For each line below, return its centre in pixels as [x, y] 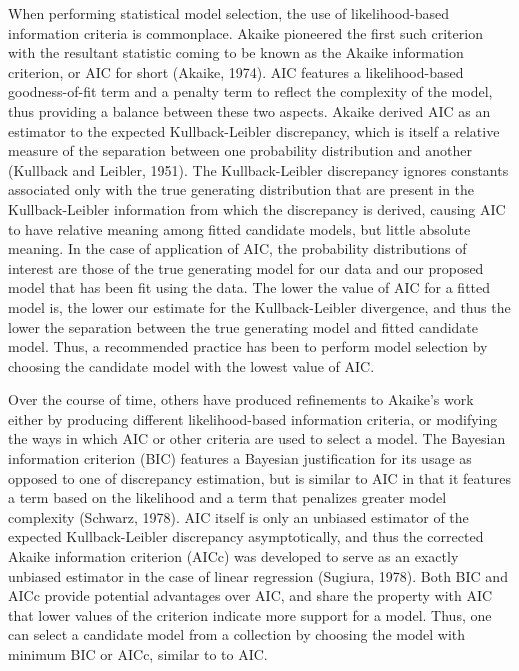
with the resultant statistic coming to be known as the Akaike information [236, 52]
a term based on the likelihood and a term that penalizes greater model [227, 497]
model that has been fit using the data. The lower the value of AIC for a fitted [249, 287]
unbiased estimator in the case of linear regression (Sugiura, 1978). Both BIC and [258, 575]
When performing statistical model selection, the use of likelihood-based [229, 13]
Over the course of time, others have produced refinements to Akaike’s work [241, 399]
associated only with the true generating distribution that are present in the [241, 189]
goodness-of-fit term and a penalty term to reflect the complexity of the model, [250, 91]
